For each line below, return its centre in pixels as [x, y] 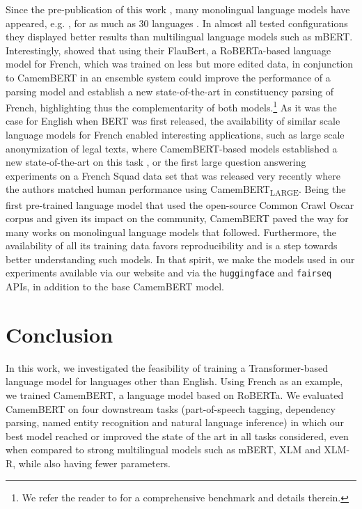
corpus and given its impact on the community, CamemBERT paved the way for [177, 218]
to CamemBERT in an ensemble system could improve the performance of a [168, 77]
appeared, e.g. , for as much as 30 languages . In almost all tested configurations [177, 23]
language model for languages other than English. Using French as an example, [174, 381]
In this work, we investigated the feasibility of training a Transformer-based [167, 367]
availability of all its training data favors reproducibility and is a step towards [172, 245]
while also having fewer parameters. [94, 463]
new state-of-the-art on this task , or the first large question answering [156, 162]
